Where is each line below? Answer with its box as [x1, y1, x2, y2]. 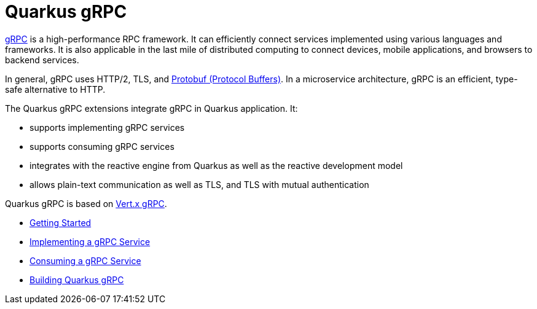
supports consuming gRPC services [29, 141, 174, 152]
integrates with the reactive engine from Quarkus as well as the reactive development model [29, 160, 403, 171]
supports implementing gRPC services [29, 122, 185, 133]
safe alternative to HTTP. [5, 84, 106, 95]
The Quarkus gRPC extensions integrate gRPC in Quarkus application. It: [5, 103, 298, 114]
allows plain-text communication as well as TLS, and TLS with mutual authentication [29, 179, 369, 190]
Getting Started [29, 217, 92, 228]
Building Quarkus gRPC [29, 274, 124, 285]
